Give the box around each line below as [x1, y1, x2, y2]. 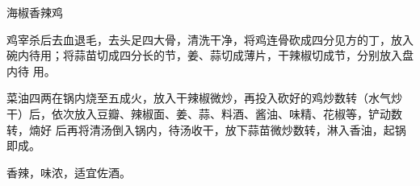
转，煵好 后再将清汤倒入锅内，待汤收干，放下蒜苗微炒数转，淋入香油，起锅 [6, 121, 406, 138]
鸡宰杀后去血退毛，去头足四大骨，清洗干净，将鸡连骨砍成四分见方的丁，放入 [6, 31, 414, 48]
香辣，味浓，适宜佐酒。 [6, 163, 131, 180]
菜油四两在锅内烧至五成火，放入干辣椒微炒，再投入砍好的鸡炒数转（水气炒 [6, 89, 402, 106]
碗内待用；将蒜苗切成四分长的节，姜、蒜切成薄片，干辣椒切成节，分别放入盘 [6, 47, 414, 64]
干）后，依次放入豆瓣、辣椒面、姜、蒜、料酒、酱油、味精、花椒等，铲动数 [6, 105, 402, 122]
